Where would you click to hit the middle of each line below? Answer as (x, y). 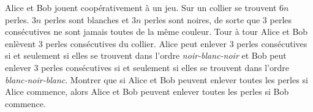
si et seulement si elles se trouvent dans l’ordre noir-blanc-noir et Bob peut (146, 55)
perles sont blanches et (87, 19)
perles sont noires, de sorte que (202, 19)
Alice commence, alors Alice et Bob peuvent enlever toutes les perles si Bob (147, 91)
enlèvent (21, 43)
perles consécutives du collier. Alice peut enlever (136, 43)
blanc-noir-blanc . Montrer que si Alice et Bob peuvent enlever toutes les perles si (156, 79)
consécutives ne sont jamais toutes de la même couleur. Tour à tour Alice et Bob (156, 32)
